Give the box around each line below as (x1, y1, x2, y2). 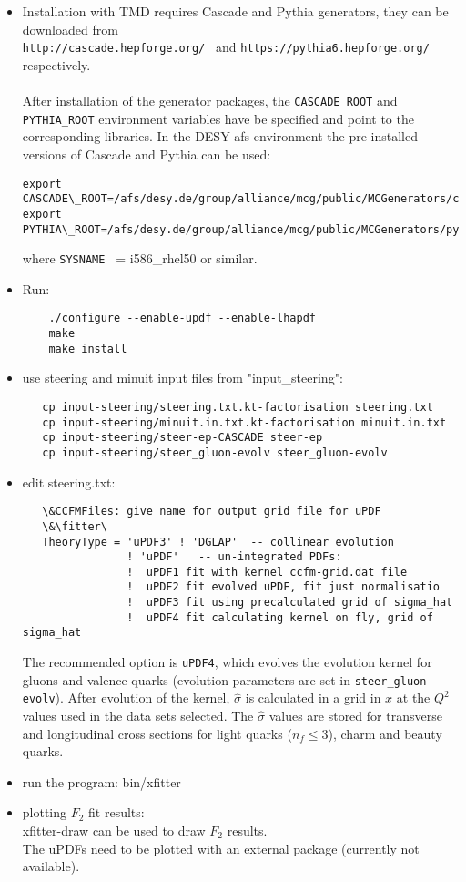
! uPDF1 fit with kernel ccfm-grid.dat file (127, 565, 408, 579)
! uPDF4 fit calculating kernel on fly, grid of (127, 610, 433, 624)
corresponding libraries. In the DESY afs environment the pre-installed (22, 127, 418, 146)
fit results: (88, 803, 145, 822)
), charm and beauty (328, 723, 442, 743)
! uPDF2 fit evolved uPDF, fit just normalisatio (127, 580, 440, 594)
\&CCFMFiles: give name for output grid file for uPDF (42, 505, 381, 518)
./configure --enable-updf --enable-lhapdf (48, 312, 316, 325)
